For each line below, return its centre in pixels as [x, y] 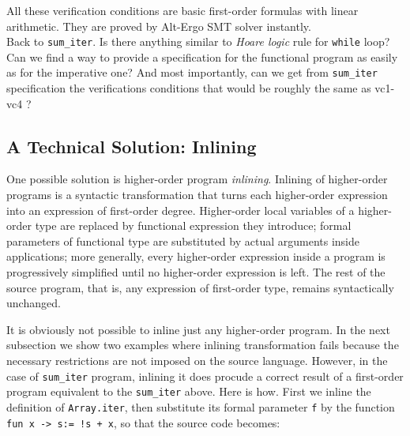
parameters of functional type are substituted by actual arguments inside [183, 241]
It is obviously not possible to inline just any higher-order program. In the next [198, 329]
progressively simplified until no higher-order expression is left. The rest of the [196, 272]
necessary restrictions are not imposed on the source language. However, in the [197, 361]
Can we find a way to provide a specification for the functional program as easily [202, 56]
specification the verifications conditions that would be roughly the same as [189, 88]
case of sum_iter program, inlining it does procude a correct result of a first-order [205, 376]
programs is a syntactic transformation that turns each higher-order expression [197, 195]
